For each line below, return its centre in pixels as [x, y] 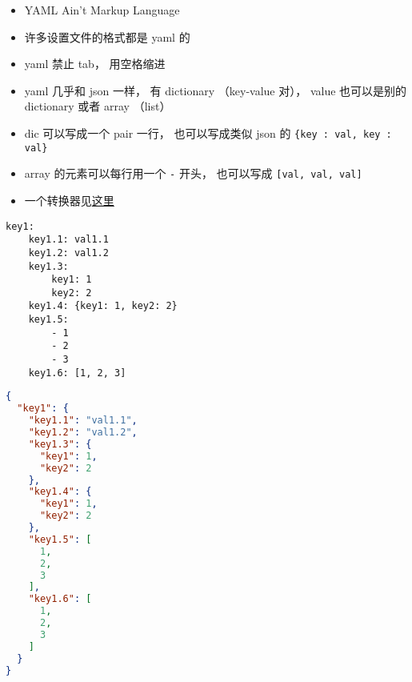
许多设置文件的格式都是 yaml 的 [107, 36]
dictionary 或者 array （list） [98, 106]
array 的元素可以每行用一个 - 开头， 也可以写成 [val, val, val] [193, 173]
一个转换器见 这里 [69, 200]
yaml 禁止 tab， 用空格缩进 [95, 64]
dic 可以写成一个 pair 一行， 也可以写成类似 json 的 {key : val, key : [208, 132]
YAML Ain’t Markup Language [102, 10]
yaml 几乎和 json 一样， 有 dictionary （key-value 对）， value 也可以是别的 [216, 90]
